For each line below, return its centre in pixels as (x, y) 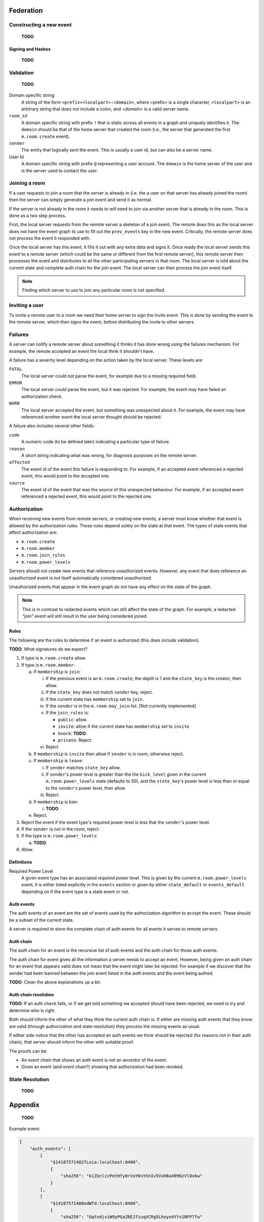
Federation (26, 11)
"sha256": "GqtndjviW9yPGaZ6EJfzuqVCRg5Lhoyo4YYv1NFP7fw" (132, 1217)
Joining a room (27, 183)
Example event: (24, 1129)
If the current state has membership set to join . (95, 699)
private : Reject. (75, 740)
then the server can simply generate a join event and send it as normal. (81, 200)
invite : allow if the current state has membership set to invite (124, 726)
